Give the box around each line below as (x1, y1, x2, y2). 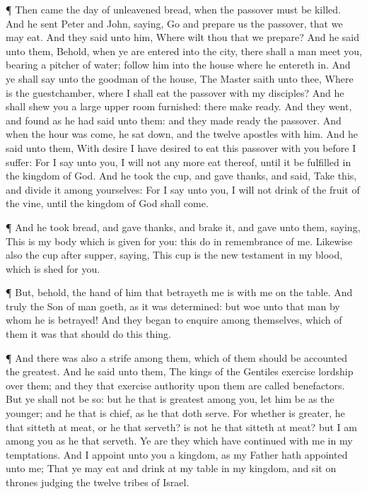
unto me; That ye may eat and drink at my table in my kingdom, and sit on (6, 461, 337, 476)
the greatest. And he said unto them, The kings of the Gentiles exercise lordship (6, 364, 354, 379)
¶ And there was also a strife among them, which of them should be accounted (6, 350, 347, 365)
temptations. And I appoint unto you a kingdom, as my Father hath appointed (6, 447, 348, 461)
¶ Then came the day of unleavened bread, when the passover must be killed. (6, 2, 341, 16)
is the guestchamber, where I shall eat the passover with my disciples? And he (6, 85, 344, 100)
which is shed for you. (6, 261, 100, 276)
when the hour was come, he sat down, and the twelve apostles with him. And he (6, 127, 359, 141)
